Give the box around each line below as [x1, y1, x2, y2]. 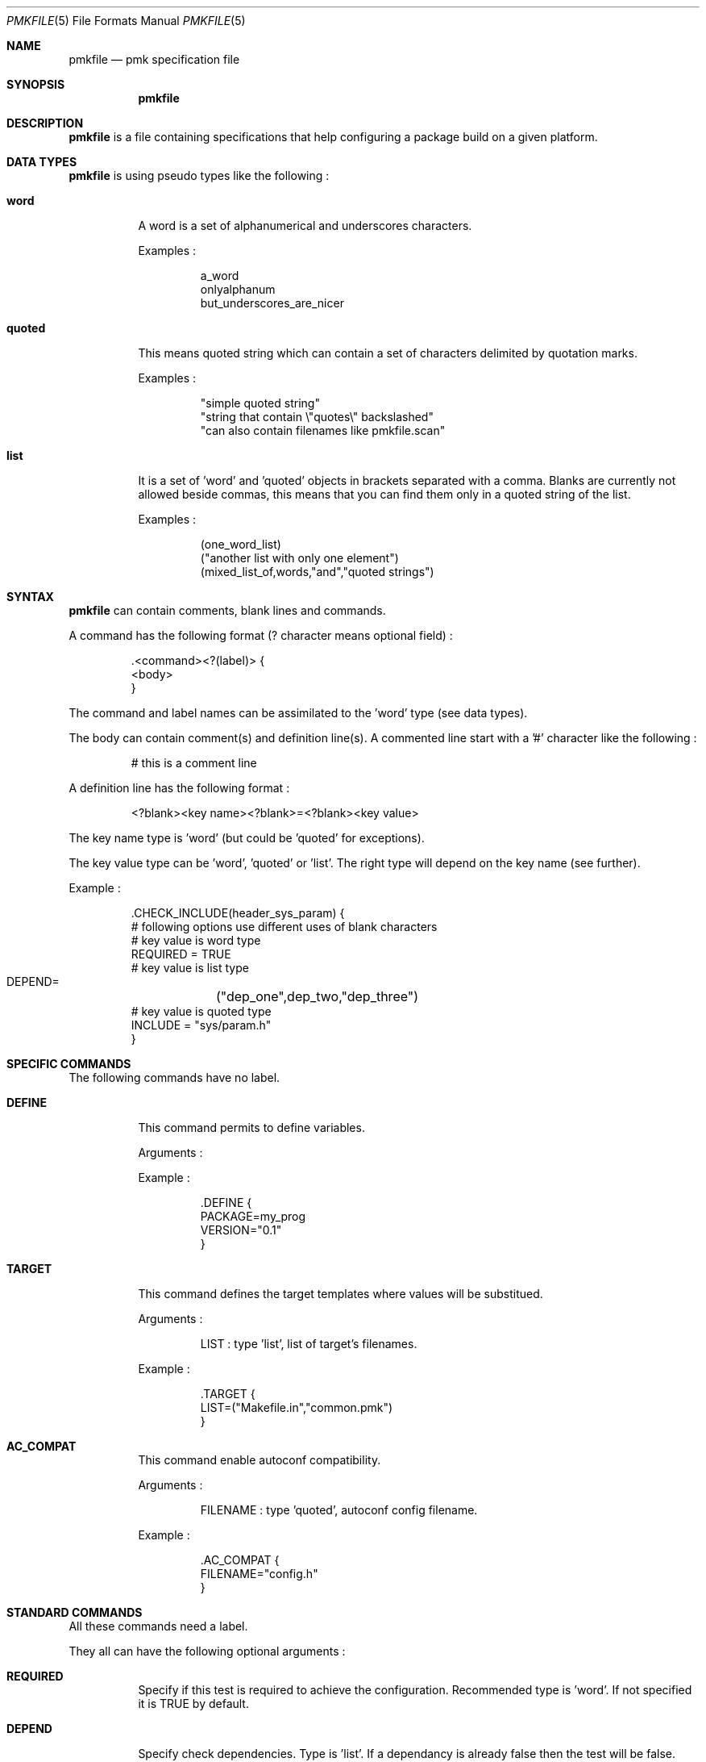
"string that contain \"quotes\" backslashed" [200, 410, 434, 424]
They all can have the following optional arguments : [69, 1644, 346, 1658]
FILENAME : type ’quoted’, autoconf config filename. [200, 1503, 478, 1517]
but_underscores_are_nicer [200, 296, 344, 310]
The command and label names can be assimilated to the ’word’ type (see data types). [69, 706, 528, 720]
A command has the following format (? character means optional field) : [69, 628, 453, 642]
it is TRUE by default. [138, 1697, 249, 1710]
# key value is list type [131, 961, 249, 975]
